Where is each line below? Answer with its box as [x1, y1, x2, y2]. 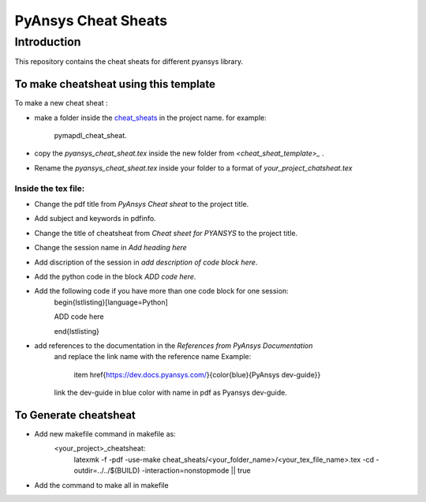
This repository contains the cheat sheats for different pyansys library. [14, 57, 244, 66]
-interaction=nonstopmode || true [141, 466, 252, 475]
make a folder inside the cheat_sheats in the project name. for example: [34, 113, 267, 122]
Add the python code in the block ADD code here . [34, 272, 196, 281]
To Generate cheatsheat [14, 408, 136, 421]
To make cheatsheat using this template [14, 77, 216, 91]
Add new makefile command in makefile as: [34, 429, 177, 438]
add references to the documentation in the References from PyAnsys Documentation [34, 340, 313, 350]
